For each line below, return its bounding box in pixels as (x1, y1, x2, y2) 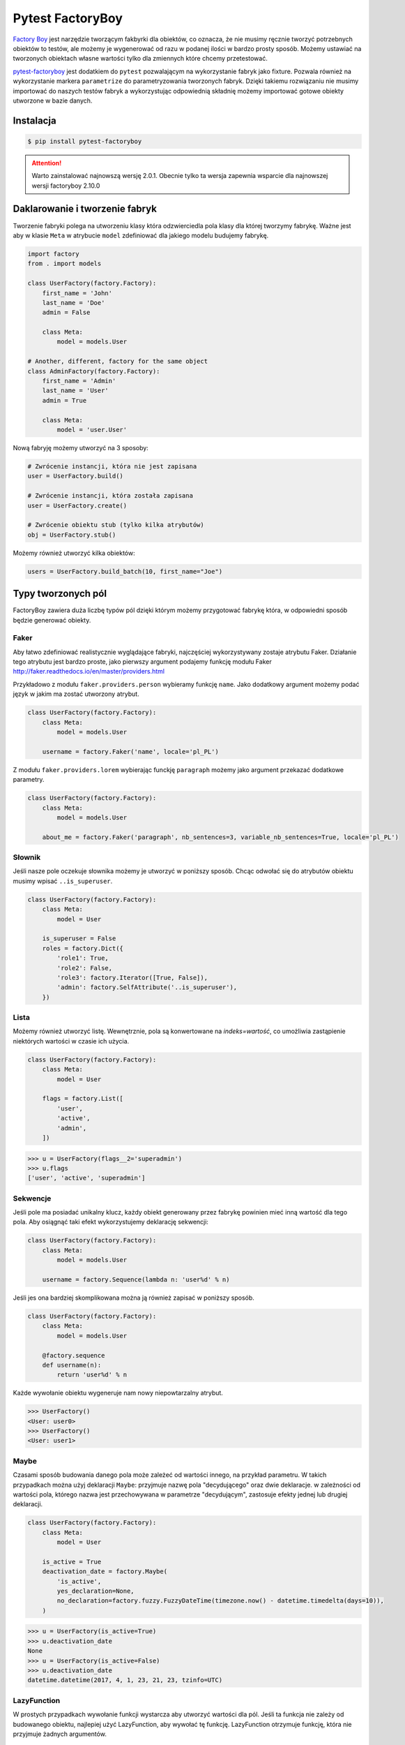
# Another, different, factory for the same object (27, 357, 208, 366)
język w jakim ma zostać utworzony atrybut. (13, 690, 139, 698)
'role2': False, (56, 964, 113, 972)
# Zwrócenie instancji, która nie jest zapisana (27, 462, 197, 470)
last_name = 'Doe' (42, 299, 105, 306)
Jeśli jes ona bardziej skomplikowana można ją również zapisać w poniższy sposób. (13, 1293, 254, 1302)
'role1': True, (56, 954, 109, 963)
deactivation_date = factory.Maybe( (42, 1568, 167, 1575)
